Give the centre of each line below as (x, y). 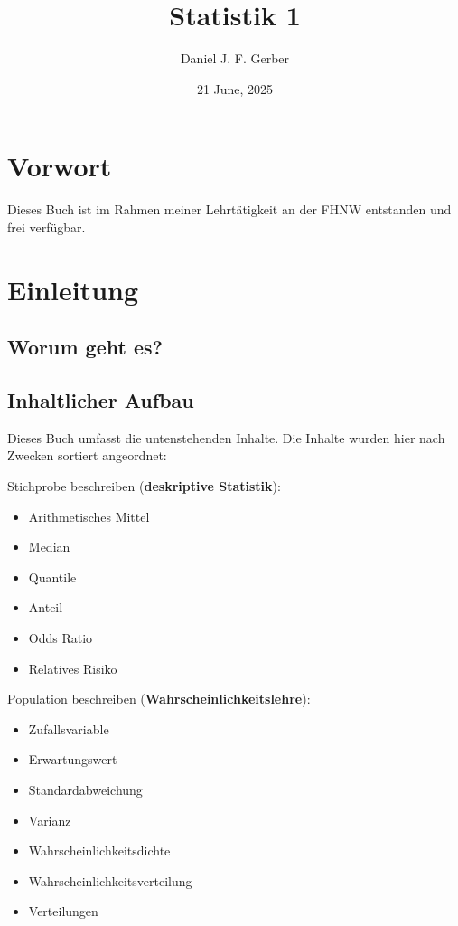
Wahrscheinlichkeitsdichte (99, 850)
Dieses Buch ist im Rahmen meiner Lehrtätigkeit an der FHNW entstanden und (229, 209)
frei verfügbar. (47, 227)
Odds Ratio (61, 637)
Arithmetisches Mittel (89, 516)
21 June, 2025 (235, 88)
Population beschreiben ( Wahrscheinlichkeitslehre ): (159, 699)
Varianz (50, 820)
